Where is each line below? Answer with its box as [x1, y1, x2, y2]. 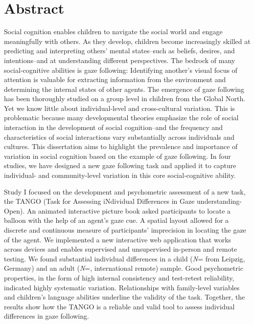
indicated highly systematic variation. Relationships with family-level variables [4, 282, 240, 292]
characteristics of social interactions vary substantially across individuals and [4, 131, 235, 142]
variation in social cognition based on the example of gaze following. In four [4, 151, 231, 161]
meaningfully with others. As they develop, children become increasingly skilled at [4, 36, 251, 46]
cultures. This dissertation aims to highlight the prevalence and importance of [4, 141, 238, 151]
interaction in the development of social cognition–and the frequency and [4, 122, 223, 132]
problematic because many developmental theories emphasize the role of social [4, 112, 239, 123]
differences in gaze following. [4, 311, 89, 321]
